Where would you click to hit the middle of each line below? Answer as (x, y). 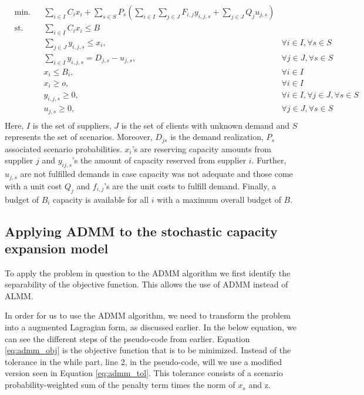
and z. (259, 385)
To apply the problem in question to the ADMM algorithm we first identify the (148, 272)
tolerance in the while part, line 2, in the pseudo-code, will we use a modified (143, 361)
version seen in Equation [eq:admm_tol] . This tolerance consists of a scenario (144, 373)
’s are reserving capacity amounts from (201, 148)
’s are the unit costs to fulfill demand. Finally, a (190, 185)
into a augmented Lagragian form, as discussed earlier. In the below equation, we (151, 327)
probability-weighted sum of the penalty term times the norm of (120, 385)
